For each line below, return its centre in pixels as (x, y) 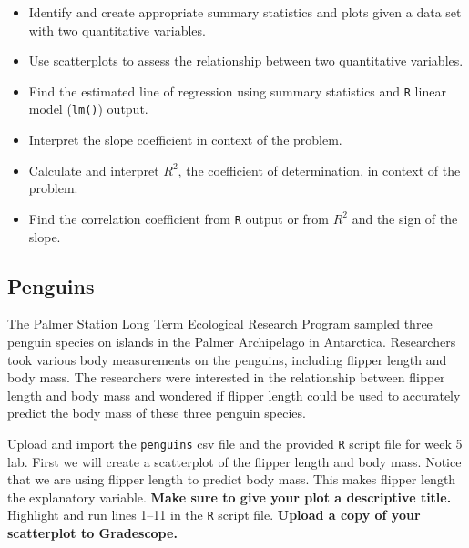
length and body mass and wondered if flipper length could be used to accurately (234, 395)
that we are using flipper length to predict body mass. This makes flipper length (232, 479)
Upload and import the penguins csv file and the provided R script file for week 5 (235, 443)
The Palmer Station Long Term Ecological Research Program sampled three (220, 324)
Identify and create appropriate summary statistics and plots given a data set (245, 12)
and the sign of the (405, 218)
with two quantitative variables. (117, 30)
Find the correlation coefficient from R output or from (178, 218)
